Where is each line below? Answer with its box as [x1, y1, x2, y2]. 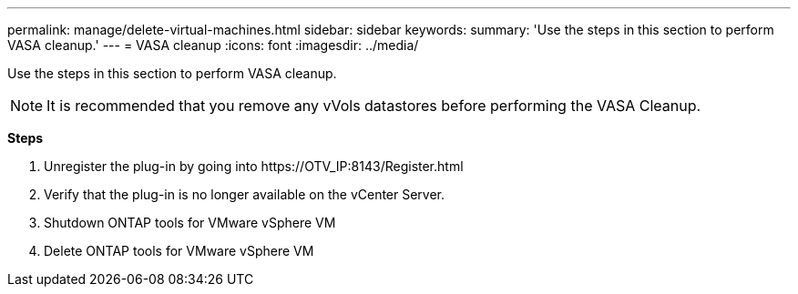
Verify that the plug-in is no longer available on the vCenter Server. [44, 187, 445, 202]
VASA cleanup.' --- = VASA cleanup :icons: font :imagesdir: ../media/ [7, 37, 419, 53]
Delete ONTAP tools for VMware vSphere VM [44, 243, 314, 259]
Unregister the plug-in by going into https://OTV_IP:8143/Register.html [44, 158, 464, 174]
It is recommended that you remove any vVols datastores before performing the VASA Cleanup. [46, 96, 701, 115]
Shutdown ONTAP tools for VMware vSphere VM [44, 215, 336, 230]
